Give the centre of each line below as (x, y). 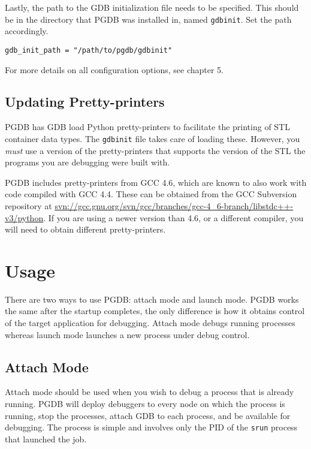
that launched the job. (46, 439)
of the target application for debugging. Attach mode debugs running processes (150, 323)
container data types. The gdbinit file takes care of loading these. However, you (153, 138)
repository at (28, 205)
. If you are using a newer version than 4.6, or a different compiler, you (173, 217)
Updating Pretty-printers (85, 102)
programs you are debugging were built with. (87, 162)
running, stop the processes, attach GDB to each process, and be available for (148, 415)
